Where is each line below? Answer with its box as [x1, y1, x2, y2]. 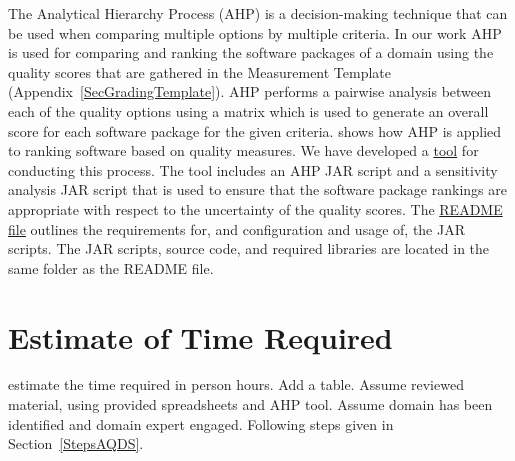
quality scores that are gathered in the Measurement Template [8, 61, 392, 82]
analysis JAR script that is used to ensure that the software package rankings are [8, 179, 507, 200]
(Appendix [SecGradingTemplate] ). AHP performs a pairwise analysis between [8, 81, 492, 102]
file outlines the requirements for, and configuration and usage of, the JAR [8, 218, 465, 239]
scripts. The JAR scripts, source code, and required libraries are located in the [8, 238, 490, 259]
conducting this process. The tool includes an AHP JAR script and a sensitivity [8, 159, 498, 180]
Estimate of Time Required [8, 316, 393, 357]
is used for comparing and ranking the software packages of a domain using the [8, 42, 494, 63]
